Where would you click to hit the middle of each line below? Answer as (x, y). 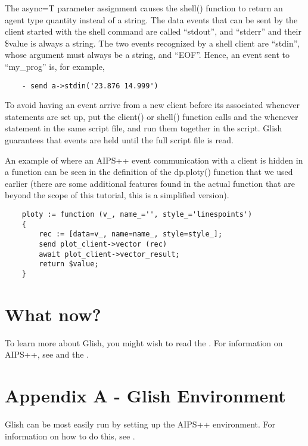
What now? (53, 314)
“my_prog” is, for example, (55, 66)
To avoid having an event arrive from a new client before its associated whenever (153, 105)
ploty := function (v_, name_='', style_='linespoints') (137, 214)
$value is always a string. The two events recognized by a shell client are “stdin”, (153, 43)
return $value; (69, 264)
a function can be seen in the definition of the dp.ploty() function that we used (149, 172)
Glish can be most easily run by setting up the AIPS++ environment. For (140, 424)
